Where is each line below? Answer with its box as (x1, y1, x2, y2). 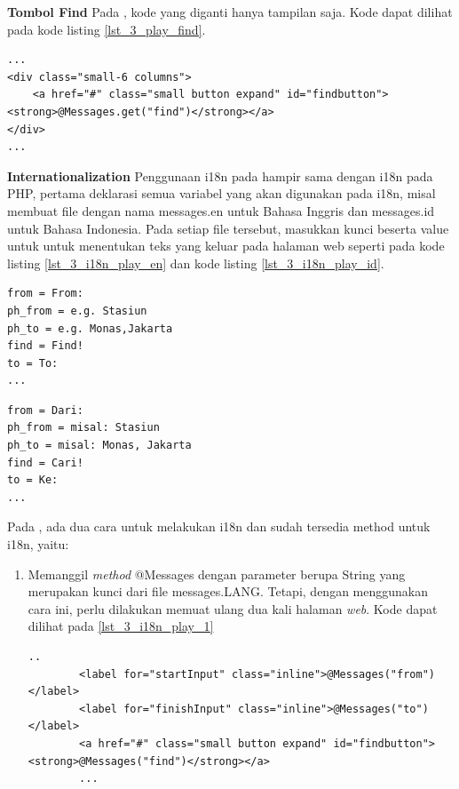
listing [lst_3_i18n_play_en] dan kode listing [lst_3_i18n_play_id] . (7, 253, 384, 272)
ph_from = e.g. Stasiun (7, 304, 147, 317)
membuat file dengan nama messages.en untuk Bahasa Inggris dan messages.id (7, 201, 435, 219)
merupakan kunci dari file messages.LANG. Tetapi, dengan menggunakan (28, 582, 428, 601)
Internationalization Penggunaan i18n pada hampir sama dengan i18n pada (7, 166, 433, 185)
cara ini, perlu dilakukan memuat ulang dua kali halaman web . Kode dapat (28, 599, 438, 618)
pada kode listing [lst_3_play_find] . (7, 20, 206, 38)
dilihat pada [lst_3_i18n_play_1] (28, 617, 214, 635)
